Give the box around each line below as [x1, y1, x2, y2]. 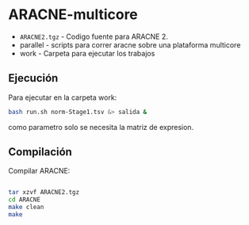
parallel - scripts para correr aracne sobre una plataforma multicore [19, 40, 241, 49]
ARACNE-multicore [8, 6, 139, 24]
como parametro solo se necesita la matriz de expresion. [8, 122, 194, 132]
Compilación [8, 145, 73, 159]
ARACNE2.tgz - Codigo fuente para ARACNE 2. [19, 32, 168, 41]
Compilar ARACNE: [8, 166, 71, 176]
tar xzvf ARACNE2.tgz [8, 189, 80, 196]
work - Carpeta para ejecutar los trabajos [19, 48, 155, 58]
